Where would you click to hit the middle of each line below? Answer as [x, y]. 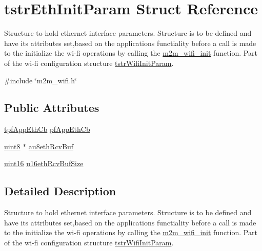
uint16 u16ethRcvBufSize [44, 163]
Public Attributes [52, 108]
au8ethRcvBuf [51, 146]
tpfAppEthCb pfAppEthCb [47, 129]
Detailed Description [60, 191]
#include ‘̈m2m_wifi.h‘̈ [41, 80]
